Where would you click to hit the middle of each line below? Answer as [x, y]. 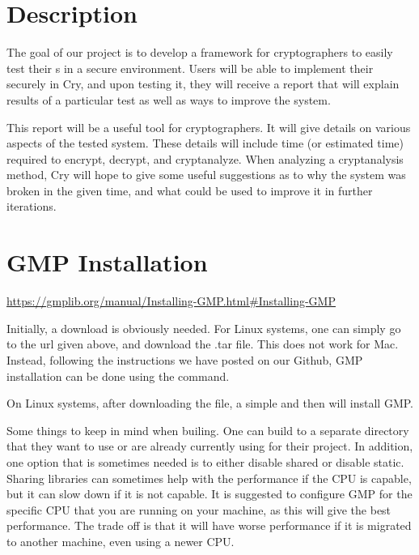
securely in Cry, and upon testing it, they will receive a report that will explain [203, 84]
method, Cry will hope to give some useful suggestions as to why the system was [206, 175]
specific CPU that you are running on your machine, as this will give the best [199, 509]
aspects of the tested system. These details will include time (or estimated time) [205, 143]
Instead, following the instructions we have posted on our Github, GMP [185, 359]
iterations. [32, 206]
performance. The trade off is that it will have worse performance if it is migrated [209, 525]
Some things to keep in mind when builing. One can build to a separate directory [208, 430]
